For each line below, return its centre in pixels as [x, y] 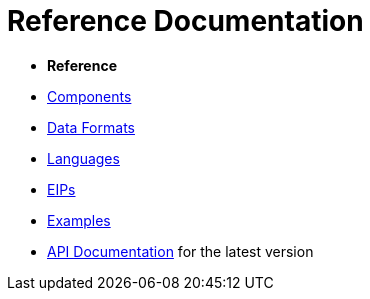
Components [89, 96]
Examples [79, 220]
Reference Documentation [185, 21]
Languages [83, 158]
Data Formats [91, 127]
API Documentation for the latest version [180, 251]
